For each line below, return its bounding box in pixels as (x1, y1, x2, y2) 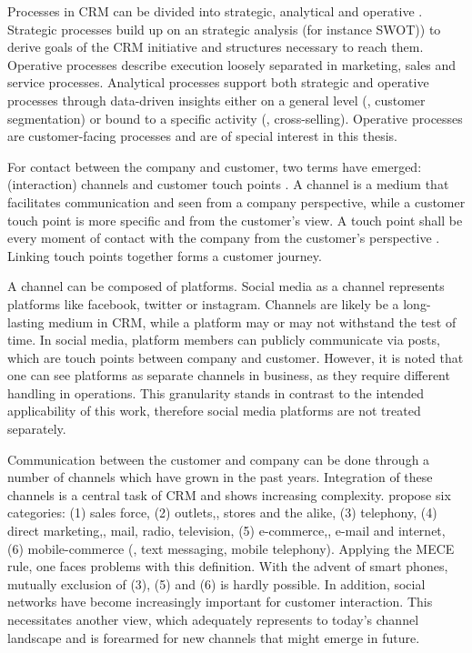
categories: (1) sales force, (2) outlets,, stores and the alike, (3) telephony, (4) (7, 503, 437, 522)
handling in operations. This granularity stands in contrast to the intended (7, 383, 424, 402)
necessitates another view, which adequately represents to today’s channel (7, 610, 419, 628)
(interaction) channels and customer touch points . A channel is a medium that (7, 175, 449, 194)
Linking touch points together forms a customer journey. (7, 246, 322, 265)
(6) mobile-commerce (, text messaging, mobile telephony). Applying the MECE (7, 538, 455, 558)
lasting (7, 312, 45, 331)
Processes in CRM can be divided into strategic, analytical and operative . (7, 2, 423, 20)
